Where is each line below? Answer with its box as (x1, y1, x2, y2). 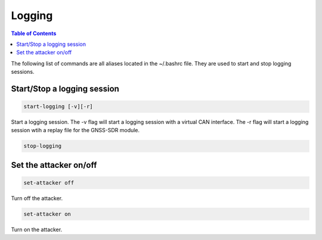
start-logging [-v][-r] (23, 103, 94, 110)
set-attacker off (23, 179, 75, 186)
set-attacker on (23, 211, 72, 217)
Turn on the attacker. (11, 226, 63, 233)
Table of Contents (11, 30, 57, 37)
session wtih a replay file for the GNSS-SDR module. (11, 127, 140, 134)
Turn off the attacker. (11, 195, 63, 202)
